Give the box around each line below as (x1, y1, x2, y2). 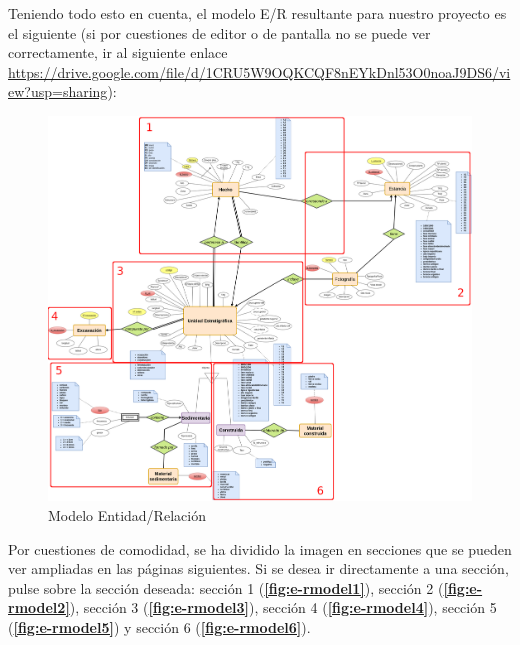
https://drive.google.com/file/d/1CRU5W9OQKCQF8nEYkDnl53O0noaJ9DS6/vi (8, 61, 511, 82)
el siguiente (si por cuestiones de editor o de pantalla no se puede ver (8, 22, 431, 43)
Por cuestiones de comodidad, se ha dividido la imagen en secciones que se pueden (8, 538, 512, 559)
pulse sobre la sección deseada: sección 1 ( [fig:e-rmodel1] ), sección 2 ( (8, 577, 444, 598)
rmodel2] (8, 597, 70, 618)
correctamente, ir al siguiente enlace (8, 42, 228, 63)
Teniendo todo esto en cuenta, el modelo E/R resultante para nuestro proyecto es (8, 3, 507, 23)
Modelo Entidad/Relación (48, 505, 206, 526)
